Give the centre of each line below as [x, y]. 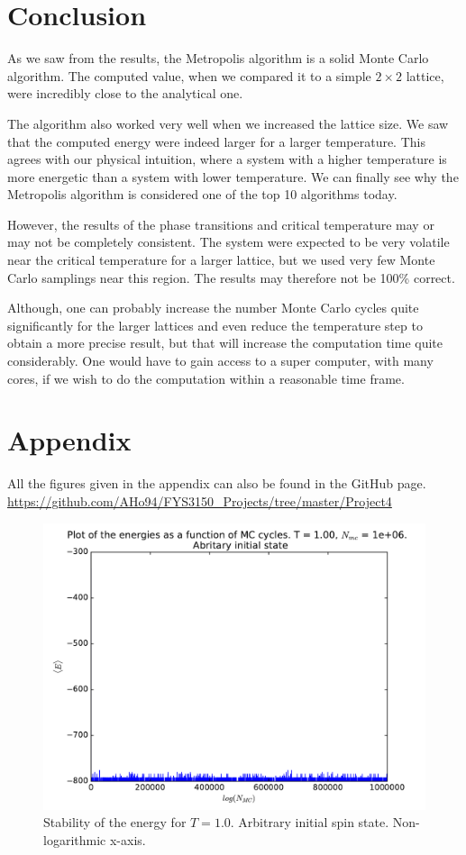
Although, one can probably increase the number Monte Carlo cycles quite [213, 308]
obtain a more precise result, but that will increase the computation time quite [225, 343]
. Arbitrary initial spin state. [310, 822]
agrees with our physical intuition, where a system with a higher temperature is [227, 159]
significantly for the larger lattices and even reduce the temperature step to [215, 325]
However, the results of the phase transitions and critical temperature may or [221, 224]
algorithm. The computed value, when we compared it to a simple [189, 75]
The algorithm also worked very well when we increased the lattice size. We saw [228, 123]
